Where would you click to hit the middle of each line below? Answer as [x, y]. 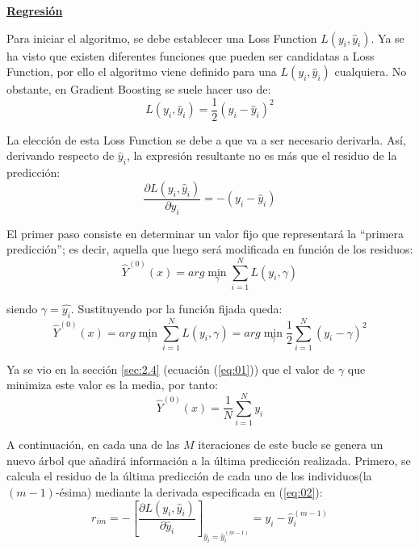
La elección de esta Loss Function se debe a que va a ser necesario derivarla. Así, [206, 139]
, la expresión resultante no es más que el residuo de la [262, 155]
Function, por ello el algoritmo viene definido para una [142, 71]
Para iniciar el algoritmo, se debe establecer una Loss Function [162, 38]
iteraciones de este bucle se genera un [291, 444]
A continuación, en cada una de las [93, 444]
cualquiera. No [371, 71]
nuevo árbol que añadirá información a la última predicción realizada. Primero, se [209, 460]
